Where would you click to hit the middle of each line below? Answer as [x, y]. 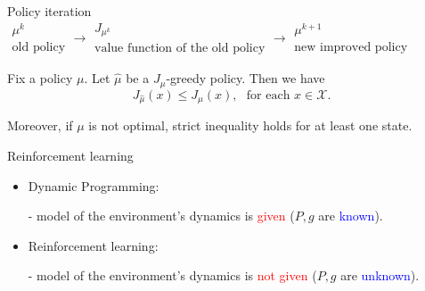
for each [268, 95]
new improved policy [351, 48]
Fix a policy [40, 78]
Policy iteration [49, 11]
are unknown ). [380, 275]
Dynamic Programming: [94, 185]
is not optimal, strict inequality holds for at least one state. [250, 125]
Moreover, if [40, 125]
